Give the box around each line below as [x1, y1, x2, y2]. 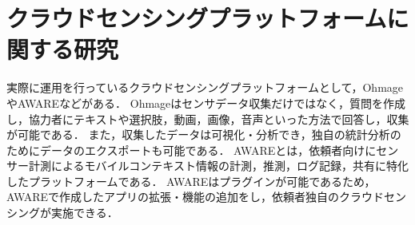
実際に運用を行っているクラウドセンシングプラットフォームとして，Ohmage [6, 79, 404, 96]
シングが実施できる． [6, 204, 118, 221]
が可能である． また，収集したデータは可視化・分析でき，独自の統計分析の [6, 126, 401, 143]
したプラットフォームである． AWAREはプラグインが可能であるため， [6, 172, 376, 189]
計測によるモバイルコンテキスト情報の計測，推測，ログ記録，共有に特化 [28, 157, 409, 174]
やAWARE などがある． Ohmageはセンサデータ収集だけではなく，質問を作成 [6, 94, 405, 111]
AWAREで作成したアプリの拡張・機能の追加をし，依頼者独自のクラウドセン [6, 188, 407, 205]
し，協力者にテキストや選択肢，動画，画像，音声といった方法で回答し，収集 [6, 110, 409, 127]
